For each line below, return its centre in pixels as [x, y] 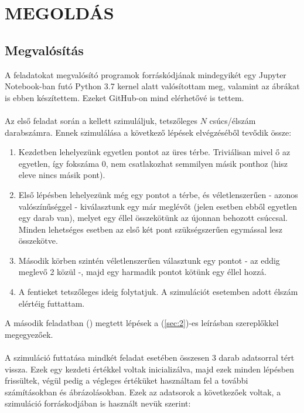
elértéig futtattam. [52, 303]
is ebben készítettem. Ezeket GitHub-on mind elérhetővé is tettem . [124, 97]
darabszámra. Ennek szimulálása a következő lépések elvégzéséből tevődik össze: [148, 132]
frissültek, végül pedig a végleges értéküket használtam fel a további [127, 380]
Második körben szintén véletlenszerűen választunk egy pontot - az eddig [149, 260]
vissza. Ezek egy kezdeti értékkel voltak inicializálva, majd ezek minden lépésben [149, 369]
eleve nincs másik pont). [62, 175]
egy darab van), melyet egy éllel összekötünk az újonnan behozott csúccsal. [153, 218]
